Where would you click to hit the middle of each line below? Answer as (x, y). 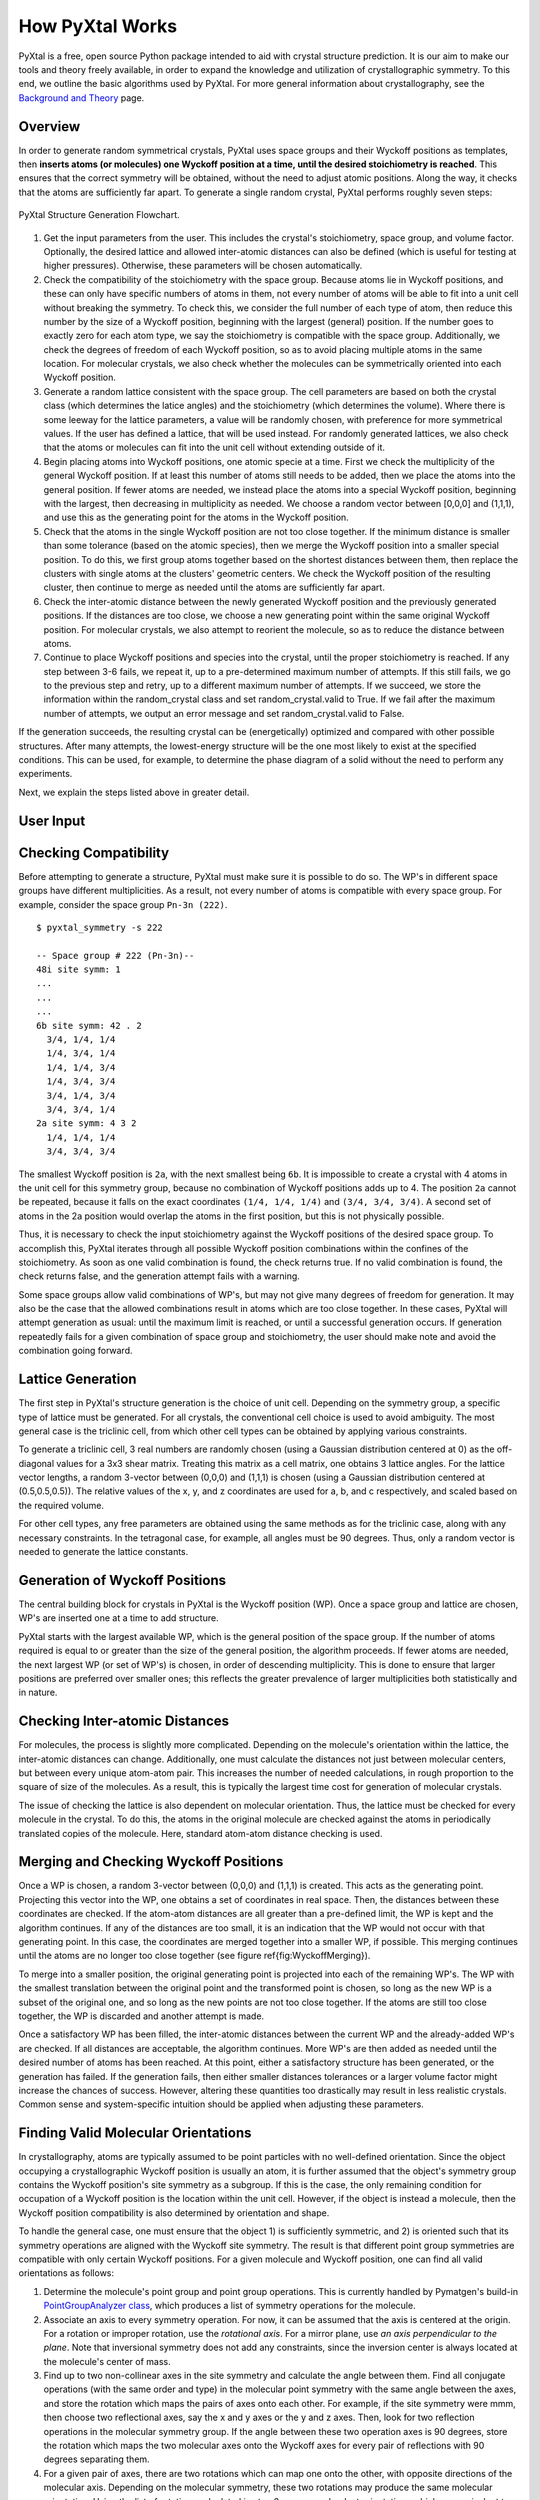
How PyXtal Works (98, 26)
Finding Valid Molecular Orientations (135, 2133)
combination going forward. (76, 1351)
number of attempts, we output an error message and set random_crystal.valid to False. (224, 713)
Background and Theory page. (81, 97)
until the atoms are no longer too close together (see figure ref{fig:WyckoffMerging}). (194, 1956)
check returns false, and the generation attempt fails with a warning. (159, 1276)
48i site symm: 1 (78, 969)
